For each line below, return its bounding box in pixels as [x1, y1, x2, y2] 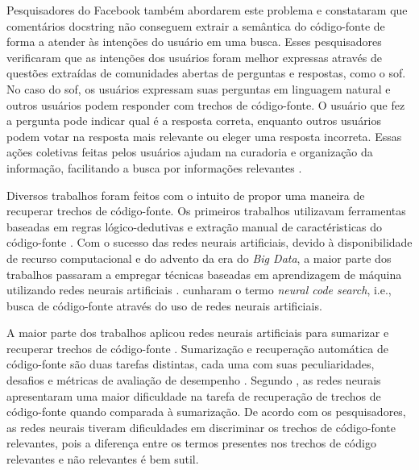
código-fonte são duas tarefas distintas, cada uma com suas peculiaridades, [6, 356, 375, 372]
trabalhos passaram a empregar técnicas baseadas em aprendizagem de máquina [6, 265, 402, 282]
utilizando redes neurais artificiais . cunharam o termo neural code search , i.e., [6, 281, 392, 298]
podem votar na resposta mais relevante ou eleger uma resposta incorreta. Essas [6, 127, 402, 144]
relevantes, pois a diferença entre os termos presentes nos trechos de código [6, 435, 376, 451]
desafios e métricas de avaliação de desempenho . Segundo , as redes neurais [6, 372, 381, 389]
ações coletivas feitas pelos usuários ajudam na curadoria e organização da [6, 143, 373, 160]
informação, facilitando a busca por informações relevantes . [6, 159, 302, 176]
